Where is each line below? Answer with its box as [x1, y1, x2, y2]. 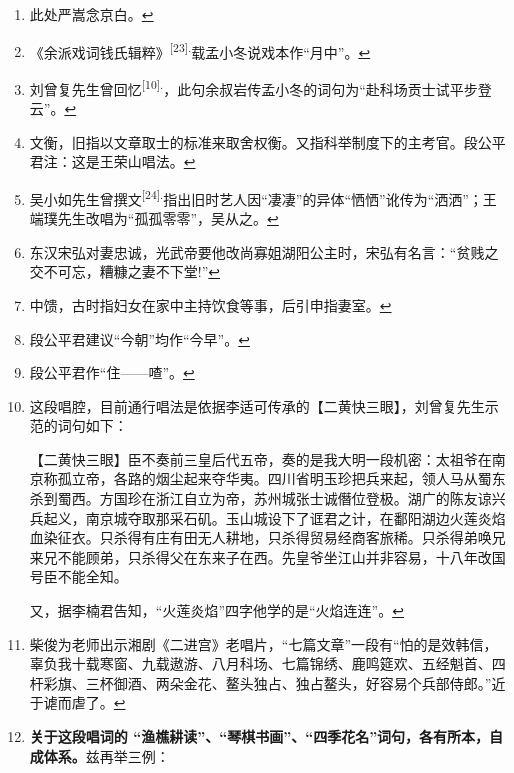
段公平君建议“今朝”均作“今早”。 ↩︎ [29, 328, 250, 349]
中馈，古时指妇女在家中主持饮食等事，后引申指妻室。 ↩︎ [29, 294, 392, 315]
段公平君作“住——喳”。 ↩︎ [29, 362, 195, 383]
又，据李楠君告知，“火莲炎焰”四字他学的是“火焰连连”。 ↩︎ [29, 600, 404, 621]
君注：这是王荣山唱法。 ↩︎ [29, 151, 196, 172]
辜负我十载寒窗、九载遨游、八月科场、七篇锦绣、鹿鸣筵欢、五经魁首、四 [29, 653, 506, 674]
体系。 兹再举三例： [43, 745, 170, 766]
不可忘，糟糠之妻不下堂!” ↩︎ [43, 261, 221, 282]
